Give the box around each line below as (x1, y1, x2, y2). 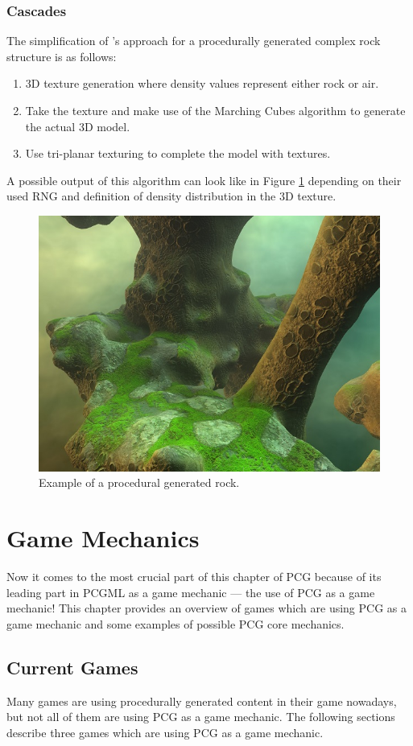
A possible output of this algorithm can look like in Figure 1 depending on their (6, 171, 402, 188)
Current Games (6, 654, 138, 679)
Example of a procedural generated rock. (39, 474, 240, 491)
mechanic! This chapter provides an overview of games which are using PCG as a (6, 600, 407, 616)
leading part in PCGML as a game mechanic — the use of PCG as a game (6, 583, 375, 600)
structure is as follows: (6, 47, 117, 64)
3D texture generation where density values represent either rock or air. (25, 75, 379, 92)
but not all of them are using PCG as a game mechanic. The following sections (6, 708, 395, 725)
